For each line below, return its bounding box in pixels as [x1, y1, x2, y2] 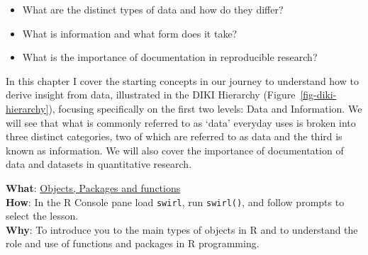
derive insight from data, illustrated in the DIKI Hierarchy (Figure [6, 87, 296, 102]
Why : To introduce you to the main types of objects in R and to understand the [6, 222, 358, 237]
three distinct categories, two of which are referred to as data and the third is [6, 129, 342, 144]
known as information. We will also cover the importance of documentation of [6, 142, 344, 157]
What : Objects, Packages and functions [6, 180, 181, 195]
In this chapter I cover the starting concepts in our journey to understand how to [6, 73, 359, 88]
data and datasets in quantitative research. [6, 157, 192, 171]
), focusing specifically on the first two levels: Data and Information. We [48, 101, 362, 115]
